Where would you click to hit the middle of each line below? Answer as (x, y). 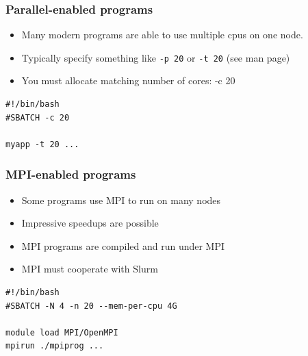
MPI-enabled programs (71, 174)
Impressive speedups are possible (90, 223)
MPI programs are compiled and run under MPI (123, 245)
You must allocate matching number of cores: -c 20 (128, 80)
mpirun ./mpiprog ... (55, 346)
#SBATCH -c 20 (38, 117)
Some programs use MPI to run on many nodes (121, 200)
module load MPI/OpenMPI (62, 332)
